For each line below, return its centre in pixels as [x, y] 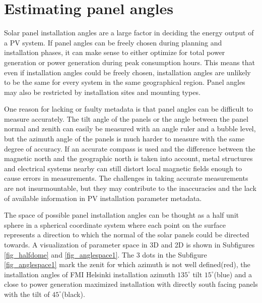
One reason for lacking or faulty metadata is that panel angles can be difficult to [128, 109]
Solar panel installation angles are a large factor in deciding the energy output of [129, 33]
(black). [73, 294]
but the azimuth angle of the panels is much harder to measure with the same [124, 139]
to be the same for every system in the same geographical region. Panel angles [125, 82]
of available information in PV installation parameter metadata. [103, 198]
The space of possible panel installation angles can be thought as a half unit [121, 215]
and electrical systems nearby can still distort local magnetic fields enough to [123, 168]
